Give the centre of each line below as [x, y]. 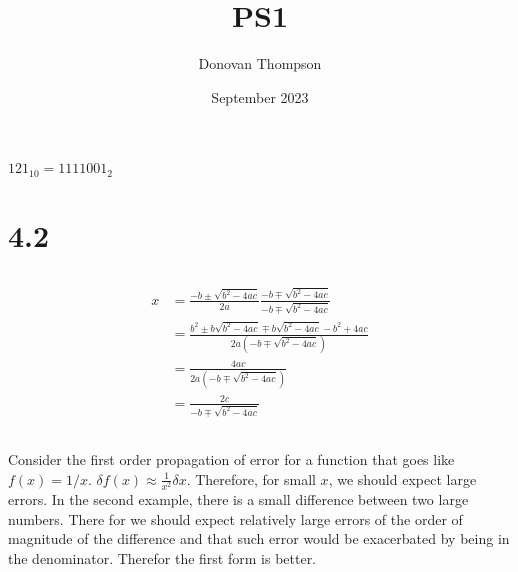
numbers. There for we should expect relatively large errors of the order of [235, 518]
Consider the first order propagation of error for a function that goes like [231, 459]
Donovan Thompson [260, 63]
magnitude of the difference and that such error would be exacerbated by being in [259, 538]
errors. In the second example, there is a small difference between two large [238, 499]
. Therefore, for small [251, 478]
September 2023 [260, 96]
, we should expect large [402, 478]
